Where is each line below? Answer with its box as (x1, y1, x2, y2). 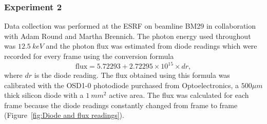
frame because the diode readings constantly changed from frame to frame (4, 99, 238, 110)
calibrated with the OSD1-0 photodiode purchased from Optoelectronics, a (4, 79, 239, 90)
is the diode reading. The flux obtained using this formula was (34, 70, 230, 80)
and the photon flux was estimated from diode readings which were (46, 40, 257, 51)
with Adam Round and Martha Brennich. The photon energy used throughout (4, 30, 251, 41)
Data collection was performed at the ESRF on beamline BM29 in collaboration (4, 20, 256, 31)
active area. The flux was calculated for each (109, 90, 249, 100)
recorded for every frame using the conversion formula (4, 51, 174, 61)
